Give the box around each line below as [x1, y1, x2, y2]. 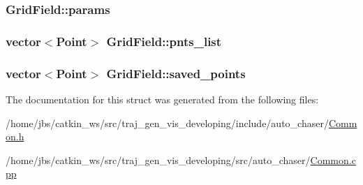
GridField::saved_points [106, 64, 246, 82]
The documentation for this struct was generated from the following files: [6, 91, 319, 106]
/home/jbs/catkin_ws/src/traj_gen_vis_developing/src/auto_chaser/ [6, 152, 311, 167]
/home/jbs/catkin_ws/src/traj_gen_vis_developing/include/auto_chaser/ [6, 115, 329, 130]
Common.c [310, 152, 356, 167]
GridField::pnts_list [106, 32, 222, 50]
